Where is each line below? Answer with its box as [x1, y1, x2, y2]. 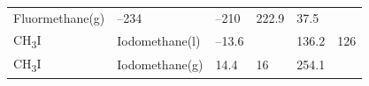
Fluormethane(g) [13, 8, 105, 26]
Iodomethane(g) [117, 55, 204, 74]
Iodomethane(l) [117, 31, 201, 49]
